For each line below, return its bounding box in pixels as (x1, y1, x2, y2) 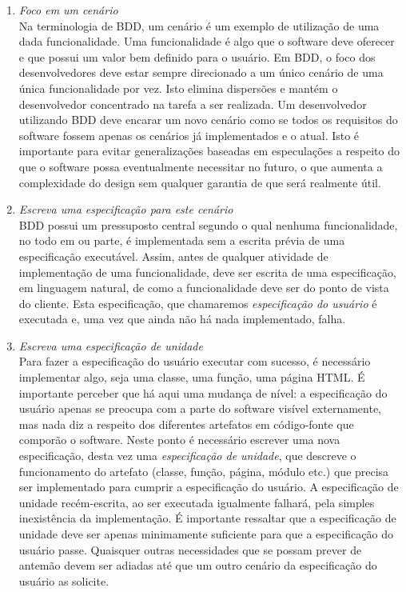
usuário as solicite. (18, 572, 109, 589)
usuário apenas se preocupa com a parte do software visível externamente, (18, 400, 382, 417)
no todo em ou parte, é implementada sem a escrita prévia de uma (18, 232, 345, 249)
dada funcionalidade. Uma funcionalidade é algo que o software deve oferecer (18, 33, 395, 50)
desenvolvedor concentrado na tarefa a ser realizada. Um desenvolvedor (18, 95, 367, 112)
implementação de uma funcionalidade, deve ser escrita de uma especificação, (18, 263, 396, 280)
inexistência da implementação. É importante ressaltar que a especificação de (18, 510, 396, 526)
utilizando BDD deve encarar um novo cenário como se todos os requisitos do (18, 111, 398, 128)
